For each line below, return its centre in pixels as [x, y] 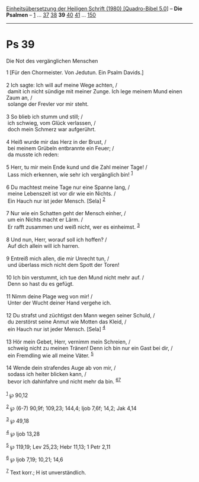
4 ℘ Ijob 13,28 [23, 433]
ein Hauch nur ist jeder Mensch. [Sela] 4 [56, 328]
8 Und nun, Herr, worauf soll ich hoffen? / [57, 240]
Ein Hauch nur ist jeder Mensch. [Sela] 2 [56, 200]
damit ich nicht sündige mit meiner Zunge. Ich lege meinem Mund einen [95, 91]
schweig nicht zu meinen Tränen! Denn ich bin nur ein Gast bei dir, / [90, 348]
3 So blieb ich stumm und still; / [44, 116]
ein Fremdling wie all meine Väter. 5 [50, 355]
